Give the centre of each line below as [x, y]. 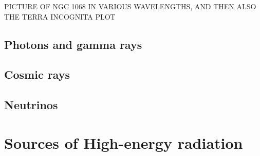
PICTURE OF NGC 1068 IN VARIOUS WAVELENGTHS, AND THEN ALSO [130, 6]
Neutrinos [31, 105]
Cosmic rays [37, 74]
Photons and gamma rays [73, 44]
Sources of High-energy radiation [124, 142]
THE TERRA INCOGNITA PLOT [60, 16]
